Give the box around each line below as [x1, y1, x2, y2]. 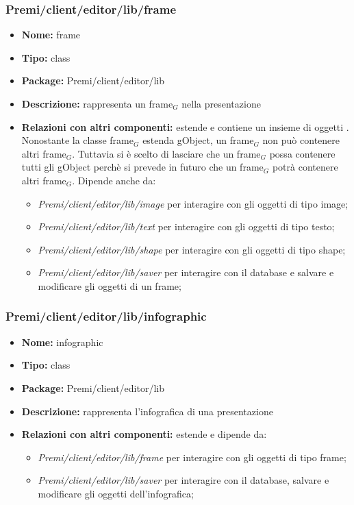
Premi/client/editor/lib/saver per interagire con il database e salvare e [38, 265, 334, 280]
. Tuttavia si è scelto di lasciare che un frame [72, 146, 261, 160]
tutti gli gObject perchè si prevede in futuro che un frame [21, 160, 264, 174]
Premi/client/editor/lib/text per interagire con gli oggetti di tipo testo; [38, 219, 335, 234]
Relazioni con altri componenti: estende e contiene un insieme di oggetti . [21, 119, 349, 134]
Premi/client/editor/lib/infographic [5, 308, 207, 325]
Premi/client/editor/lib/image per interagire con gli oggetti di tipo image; [38, 196, 349, 210]
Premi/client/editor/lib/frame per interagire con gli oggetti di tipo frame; [38, 449, 346, 464]
